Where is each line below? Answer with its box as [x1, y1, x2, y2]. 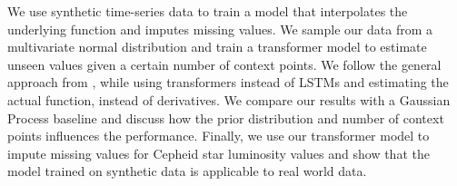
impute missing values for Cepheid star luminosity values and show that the [7, 143, 430, 162]
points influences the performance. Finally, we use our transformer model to [7, 126, 430, 145]
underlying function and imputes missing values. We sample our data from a [7, 19, 432, 38]
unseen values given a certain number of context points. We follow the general [7, 54, 442, 73]
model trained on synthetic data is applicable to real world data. [7, 162, 367, 181]
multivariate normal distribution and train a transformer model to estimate [7, 37, 427, 56]
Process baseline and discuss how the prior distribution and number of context [7, 108, 444, 127]
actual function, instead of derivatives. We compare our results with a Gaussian [7, 90, 451, 109]
